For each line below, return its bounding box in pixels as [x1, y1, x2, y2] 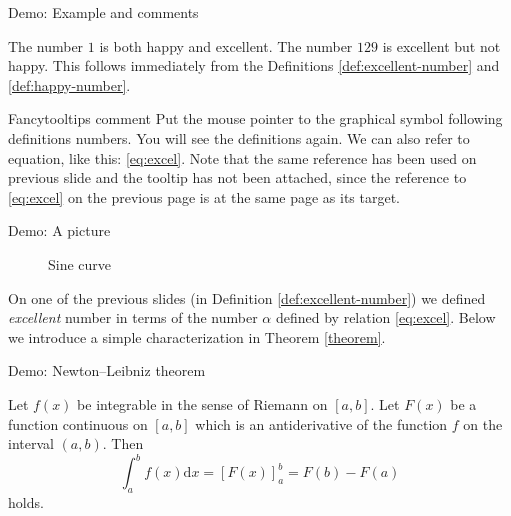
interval [8, 433, 54, 454]
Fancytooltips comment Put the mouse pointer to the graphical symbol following [8, 108, 503, 129]
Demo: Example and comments [8, 2, 199, 22]
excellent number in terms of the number [8, 307, 258, 328]
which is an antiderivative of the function [195, 413, 448, 434]
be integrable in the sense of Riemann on [77, 393, 328, 414]
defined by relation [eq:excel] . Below [275, 307, 496, 328]
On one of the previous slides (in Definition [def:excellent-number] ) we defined [8, 287, 486, 308]
